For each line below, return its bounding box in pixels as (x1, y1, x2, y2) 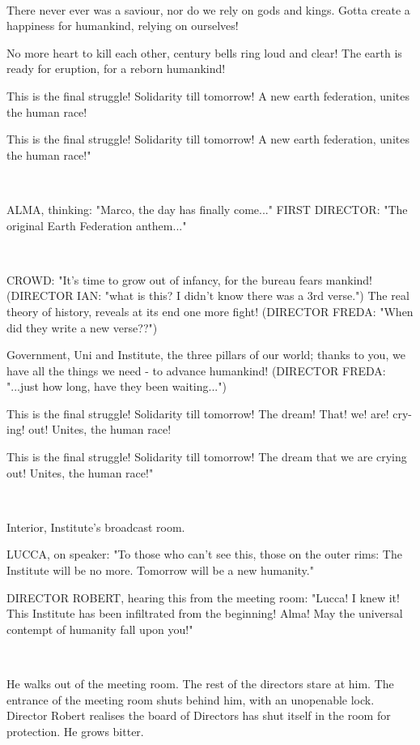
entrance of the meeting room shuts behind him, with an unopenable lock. (6, 691, 375, 708)
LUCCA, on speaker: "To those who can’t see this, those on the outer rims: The (6, 546, 402, 563)
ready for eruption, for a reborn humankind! (6, 60, 226, 77)
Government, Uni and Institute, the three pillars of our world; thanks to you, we (6, 346, 405, 363)
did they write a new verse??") (6, 319, 158, 336)
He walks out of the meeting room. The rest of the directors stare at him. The (6, 675, 394, 691)
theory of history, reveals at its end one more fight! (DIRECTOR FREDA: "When (6, 302, 414, 319)
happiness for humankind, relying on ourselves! (6, 17, 239, 34)
